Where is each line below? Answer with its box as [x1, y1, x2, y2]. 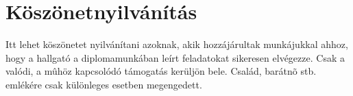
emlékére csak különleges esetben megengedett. [5, 77, 202, 91]
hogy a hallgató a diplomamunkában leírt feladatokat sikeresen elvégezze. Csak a [5, 50, 345, 64]
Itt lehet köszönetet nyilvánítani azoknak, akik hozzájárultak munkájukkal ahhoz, [5, 37, 348, 51]
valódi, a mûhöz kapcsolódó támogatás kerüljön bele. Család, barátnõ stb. [5, 64, 317, 78]
